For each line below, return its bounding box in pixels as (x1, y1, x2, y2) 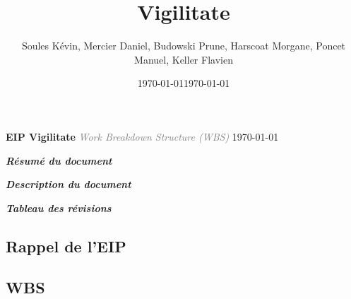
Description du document (6, 177, 131, 192)
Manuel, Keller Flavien (134, 52, 233, 66)
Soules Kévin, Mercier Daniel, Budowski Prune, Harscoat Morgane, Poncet (21, 38, 346, 53)
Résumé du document (6, 153, 112, 168)
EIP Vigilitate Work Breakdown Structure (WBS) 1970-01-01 (6, 129, 279, 143)
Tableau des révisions (6, 200, 112, 215)
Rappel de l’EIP (6, 235, 126, 257)
